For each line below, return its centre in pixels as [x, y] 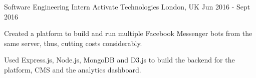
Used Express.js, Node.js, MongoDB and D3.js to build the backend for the [119, 60]
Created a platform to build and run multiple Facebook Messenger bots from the [128, 33]
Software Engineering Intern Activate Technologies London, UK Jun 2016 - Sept [127, 6]
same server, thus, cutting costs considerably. [73, 43]
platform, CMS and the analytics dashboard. [73, 69]
